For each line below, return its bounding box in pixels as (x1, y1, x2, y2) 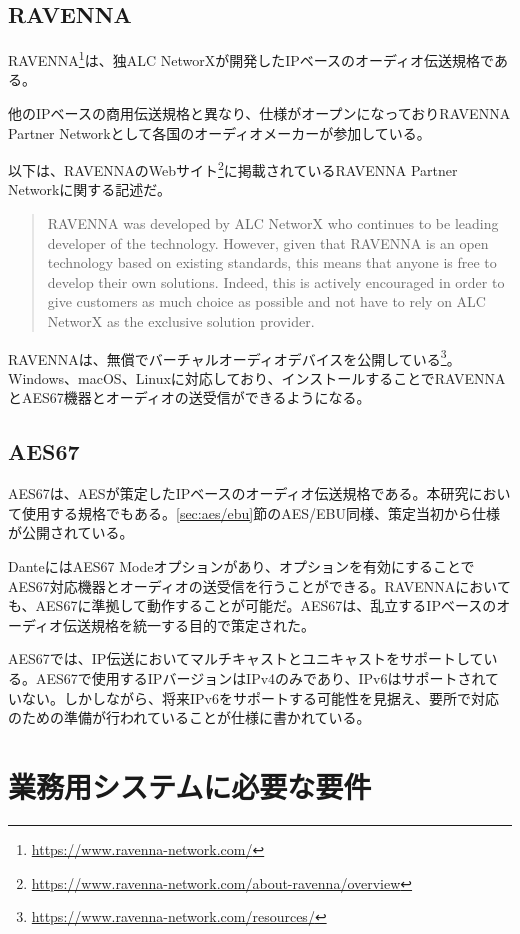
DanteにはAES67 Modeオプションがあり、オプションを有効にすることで (8, 556, 475, 577)
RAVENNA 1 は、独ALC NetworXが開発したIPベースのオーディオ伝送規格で (8, 47, 494, 70)
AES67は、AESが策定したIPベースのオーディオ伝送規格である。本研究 (8, 483, 469, 504)
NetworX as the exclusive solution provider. (47, 311, 315, 332)
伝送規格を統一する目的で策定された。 (63, 614, 316, 635)
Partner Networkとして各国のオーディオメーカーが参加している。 (8, 122, 431, 143)
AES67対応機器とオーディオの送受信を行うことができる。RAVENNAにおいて (8, 575, 511, 596)
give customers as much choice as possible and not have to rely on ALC (47, 291, 486, 312)
